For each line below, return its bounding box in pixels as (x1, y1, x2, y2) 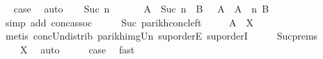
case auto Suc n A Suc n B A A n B (13, 1, 269, 15)
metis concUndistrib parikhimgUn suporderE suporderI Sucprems (5, 28, 318, 43)
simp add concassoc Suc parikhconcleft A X (5, 15, 254, 29)
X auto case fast (19, 42, 135, 56)
